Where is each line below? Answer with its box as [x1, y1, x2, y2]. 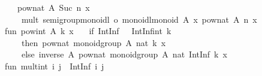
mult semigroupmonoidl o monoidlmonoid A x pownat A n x [21, 13, 257, 25]
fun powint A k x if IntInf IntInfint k [5, 25, 171, 37]
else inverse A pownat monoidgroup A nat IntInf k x [21, 48, 227, 60]
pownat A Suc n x [17, 1, 90, 13]
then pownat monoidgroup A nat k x [21, 36, 166, 48]
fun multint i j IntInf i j [5, 59, 104, 72]
